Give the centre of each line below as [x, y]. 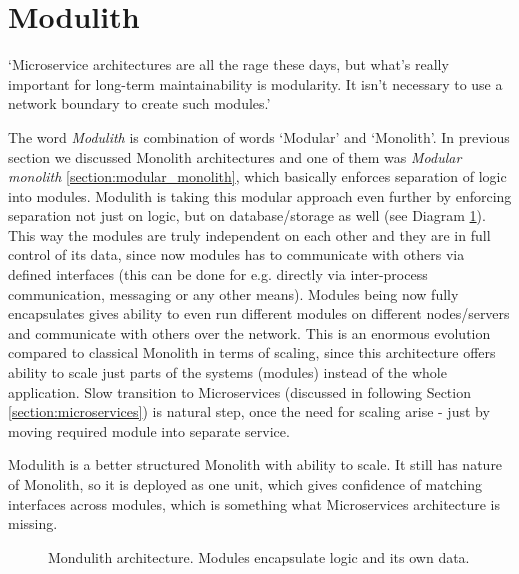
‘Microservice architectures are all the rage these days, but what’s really [228, 64]
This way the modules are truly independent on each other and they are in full [249, 234]
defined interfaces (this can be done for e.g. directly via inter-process [218, 274]
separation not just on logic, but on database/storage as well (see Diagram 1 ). [247, 215]
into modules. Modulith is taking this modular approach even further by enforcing [260, 195]
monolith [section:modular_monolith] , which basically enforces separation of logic [257, 176]
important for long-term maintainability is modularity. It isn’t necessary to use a [255, 83]
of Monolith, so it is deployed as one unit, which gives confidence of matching [245, 484]
